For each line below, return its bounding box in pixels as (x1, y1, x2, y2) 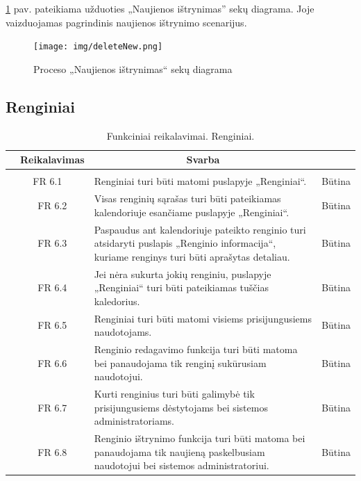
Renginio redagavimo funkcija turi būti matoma (94, 342, 298, 357)
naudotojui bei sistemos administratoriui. (94, 458, 269, 473)
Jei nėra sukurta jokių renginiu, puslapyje (94, 266, 271, 281)
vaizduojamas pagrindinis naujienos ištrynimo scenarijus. (6, 15, 247, 29)
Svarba (186, 152, 220, 167)
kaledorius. (94, 293, 140, 308)
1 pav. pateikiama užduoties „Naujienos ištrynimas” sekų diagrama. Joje (6, 1, 314, 15)
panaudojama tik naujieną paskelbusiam (94, 444, 265, 459)
